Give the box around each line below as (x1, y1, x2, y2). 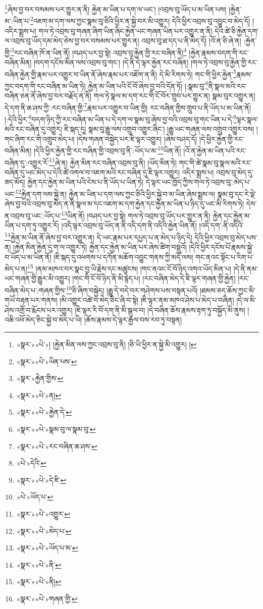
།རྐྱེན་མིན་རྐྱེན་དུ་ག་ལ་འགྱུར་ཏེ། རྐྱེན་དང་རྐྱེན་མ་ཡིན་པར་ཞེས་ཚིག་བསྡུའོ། (13, 241, 187, 252)
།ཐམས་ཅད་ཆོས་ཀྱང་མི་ (199, 285, 255, 295)
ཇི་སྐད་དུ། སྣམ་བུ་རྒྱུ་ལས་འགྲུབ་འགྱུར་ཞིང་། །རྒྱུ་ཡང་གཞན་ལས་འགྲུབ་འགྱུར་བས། (64, 124, 254, 134)
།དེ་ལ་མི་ (236, 295, 256, 305)
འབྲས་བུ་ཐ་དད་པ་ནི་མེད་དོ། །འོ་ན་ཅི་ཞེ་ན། (141, 35, 241, 46)
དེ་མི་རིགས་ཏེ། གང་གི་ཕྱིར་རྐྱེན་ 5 (159, 67, 236, 79)
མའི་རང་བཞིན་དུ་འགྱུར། (5, 124, 62, 134)
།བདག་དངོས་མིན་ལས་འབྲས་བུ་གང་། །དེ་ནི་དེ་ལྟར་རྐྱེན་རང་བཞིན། (33, 57, 189, 67)
